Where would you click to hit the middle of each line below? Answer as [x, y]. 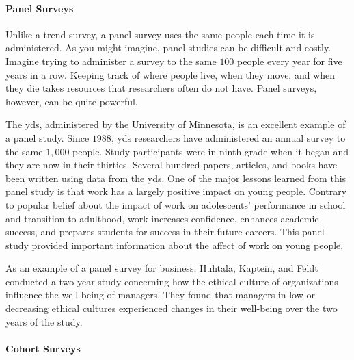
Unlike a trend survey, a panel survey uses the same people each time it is [160, 34]
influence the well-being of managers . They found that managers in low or [160, 295]
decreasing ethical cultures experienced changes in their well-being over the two [172, 308]
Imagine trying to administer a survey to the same [111, 61]
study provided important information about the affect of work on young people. [175, 245]
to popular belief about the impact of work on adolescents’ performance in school [176, 204]
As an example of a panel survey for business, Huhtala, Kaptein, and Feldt [162, 268]
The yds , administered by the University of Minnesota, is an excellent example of [176, 124]
